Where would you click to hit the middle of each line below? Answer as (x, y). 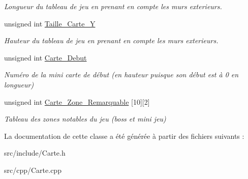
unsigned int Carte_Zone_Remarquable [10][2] (77, 101)
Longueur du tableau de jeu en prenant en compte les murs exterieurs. (113, 6)
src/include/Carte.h (35, 153)
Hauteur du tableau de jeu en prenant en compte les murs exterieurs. (111, 40)
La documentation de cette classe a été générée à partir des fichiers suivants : (124, 136)
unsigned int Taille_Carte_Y (50, 23)
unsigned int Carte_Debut (45, 57)
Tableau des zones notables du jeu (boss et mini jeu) (85, 119)
